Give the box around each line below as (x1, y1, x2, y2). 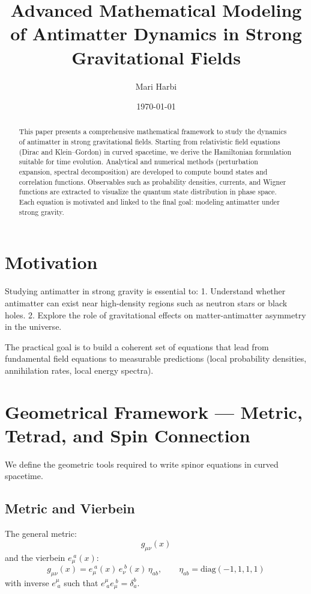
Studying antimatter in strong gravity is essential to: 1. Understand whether (5, 285, 286, 297)
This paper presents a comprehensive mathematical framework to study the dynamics (19, 126, 287, 137)
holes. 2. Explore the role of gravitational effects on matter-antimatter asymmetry (5, 308, 306, 321)
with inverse (5, 576, 49, 589)
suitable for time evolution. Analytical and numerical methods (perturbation (19, 156, 258, 167)
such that (64, 576, 98, 589)
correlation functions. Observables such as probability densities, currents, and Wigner (19, 176, 286, 187)
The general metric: (5, 527, 77, 540)
